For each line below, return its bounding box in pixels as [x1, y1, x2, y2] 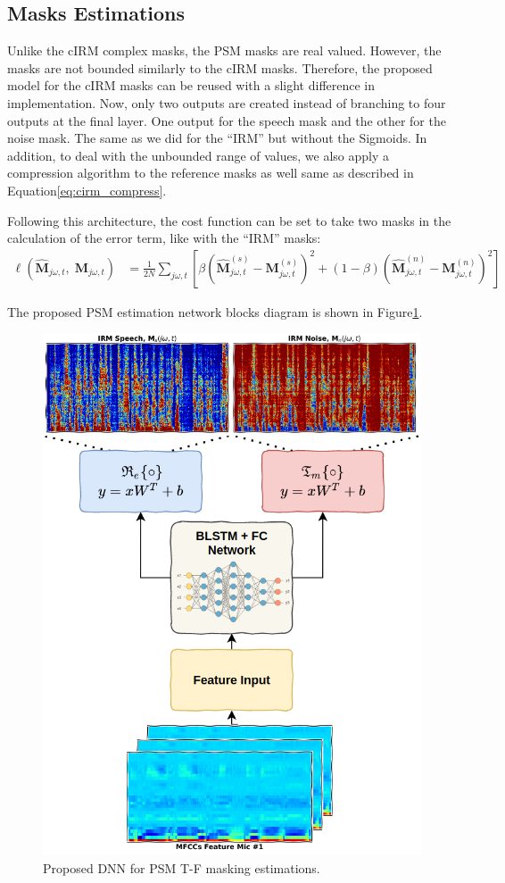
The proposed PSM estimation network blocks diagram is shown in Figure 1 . [7, 302, 423, 321]
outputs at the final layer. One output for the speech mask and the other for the [7, 111, 446, 129]
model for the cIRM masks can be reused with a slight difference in [7, 76, 376, 95]
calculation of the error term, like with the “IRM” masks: [7, 229, 321, 247]
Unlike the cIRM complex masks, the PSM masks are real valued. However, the [7, 41, 442, 60]
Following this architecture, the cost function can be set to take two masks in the [7, 211, 451, 229]
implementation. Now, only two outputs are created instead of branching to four [7, 93, 446, 112]
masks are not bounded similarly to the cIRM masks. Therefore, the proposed [7, 58, 433, 77]
